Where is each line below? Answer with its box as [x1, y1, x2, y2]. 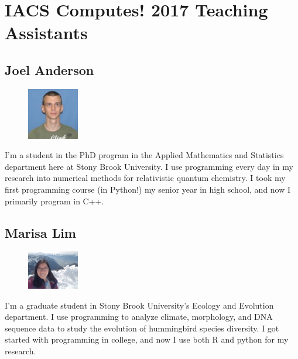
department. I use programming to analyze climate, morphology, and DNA [5, 310, 273, 323]
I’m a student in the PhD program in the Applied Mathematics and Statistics [5, 149, 284, 161]
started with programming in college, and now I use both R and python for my [5, 333, 289, 346]
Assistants [5, 20, 88, 45]
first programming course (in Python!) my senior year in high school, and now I [5, 183, 291, 195]
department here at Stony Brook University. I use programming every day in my [5, 160, 293, 172]
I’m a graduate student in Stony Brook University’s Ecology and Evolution [5, 299, 274, 311]
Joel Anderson [5, 60, 94, 78]
